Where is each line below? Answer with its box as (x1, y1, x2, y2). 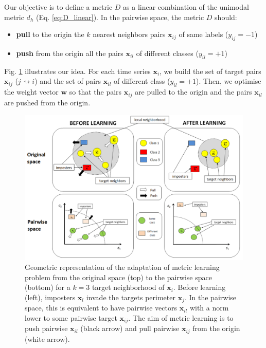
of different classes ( (136, 47, 199, 58)
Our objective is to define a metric (4, 2, 113, 12)
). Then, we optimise (196, 76, 261, 86)
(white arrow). (25, 333, 70, 344)
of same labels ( (179, 29, 228, 40)
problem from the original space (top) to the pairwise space (25, 271, 212, 282)
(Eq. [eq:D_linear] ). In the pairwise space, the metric (36, 11, 204, 22)
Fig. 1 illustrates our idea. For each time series (4, 65, 151, 76)
